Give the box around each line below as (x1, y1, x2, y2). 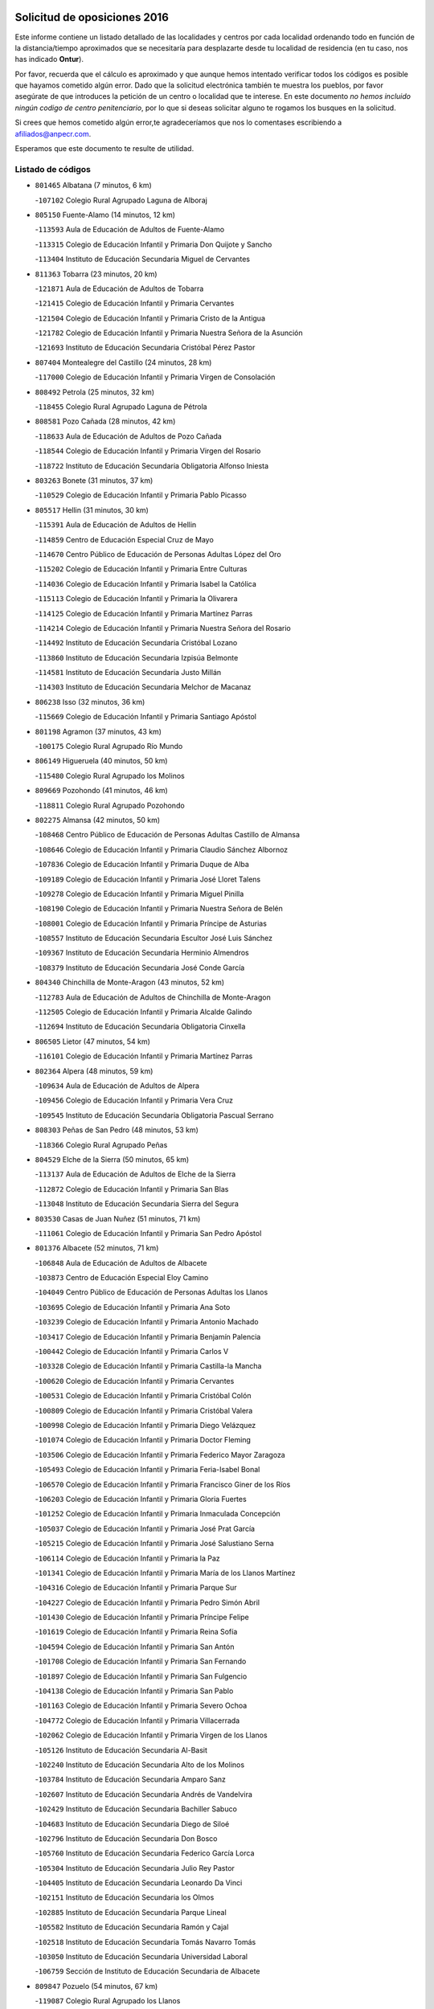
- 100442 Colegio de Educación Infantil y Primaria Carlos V (35, 1347, 229, 1356)
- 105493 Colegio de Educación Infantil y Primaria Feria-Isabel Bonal (35, 1465, 260, 1475)
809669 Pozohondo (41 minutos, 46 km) (35, 786, 168, 796)
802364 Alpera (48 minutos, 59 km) (35, 1066, 154, 1076)
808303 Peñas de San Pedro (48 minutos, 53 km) (35, 1125, 199, 1135)
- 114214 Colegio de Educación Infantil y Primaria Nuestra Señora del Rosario (35, 623, 291, 632)
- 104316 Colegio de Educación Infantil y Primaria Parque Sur (35, 1583, 237, 1593)
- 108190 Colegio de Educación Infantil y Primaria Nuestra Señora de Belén (35, 904, 283, 914)
